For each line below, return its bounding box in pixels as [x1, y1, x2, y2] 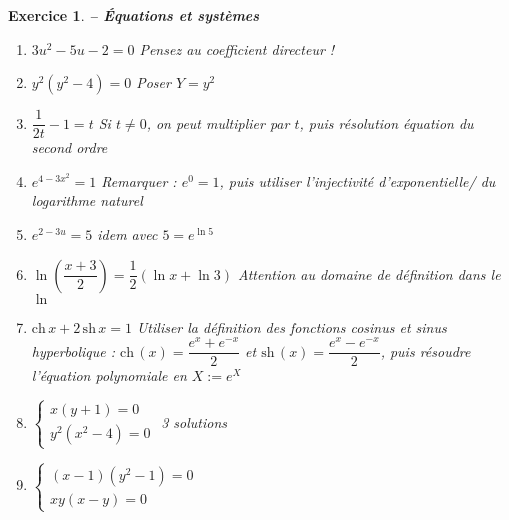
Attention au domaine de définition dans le [237, 263, 501, 284]
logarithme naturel [31, 190, 143, 211]
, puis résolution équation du [299, 112, 474, 133]
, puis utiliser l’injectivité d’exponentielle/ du [219, 170, 496, 191]
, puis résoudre [380, 340, 471, 361]
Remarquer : [101, 170, 177, 191]
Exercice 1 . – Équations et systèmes [8, 5, 260, 25]
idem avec [97, 224, 158, 245]
